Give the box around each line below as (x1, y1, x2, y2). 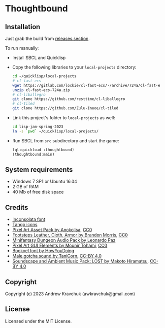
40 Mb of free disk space (12, 189, 64, 195)
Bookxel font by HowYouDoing (12, 248, 75, 254)
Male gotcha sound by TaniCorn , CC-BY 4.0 (12, 253, 102, 259)
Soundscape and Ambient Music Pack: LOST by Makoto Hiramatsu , (12, 258, 149, 264)
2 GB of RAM (12, 184, 39, 190)
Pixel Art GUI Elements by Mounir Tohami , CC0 (12, 242, 107, 249)
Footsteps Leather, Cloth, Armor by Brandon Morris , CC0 (12, 232, 128, 238)
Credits (5, 203, 29, 212)
